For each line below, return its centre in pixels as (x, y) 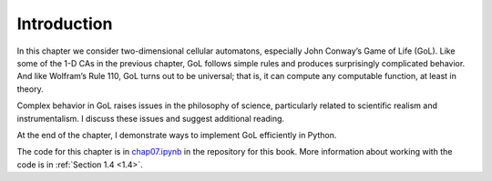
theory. (31, 89)
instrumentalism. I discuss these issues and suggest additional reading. (151, 118)
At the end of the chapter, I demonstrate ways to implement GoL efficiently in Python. (177, 135)
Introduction (65, 24)
